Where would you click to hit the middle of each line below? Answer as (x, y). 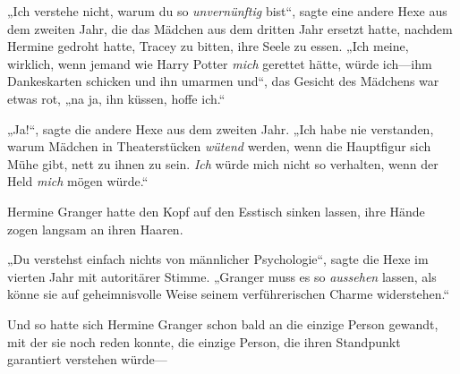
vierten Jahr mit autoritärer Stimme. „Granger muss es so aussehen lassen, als (222, 276)
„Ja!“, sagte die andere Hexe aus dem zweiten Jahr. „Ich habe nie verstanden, (221, 128)
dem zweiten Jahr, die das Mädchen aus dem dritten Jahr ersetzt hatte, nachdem (230, 28)
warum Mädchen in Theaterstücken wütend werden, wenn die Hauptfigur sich (219, 146)
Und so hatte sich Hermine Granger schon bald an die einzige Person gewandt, (223, 323)
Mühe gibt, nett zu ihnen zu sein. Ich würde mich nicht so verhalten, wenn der (223, 163)
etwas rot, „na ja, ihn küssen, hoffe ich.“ (116, 98)
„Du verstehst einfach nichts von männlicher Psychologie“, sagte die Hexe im (218, 259)
